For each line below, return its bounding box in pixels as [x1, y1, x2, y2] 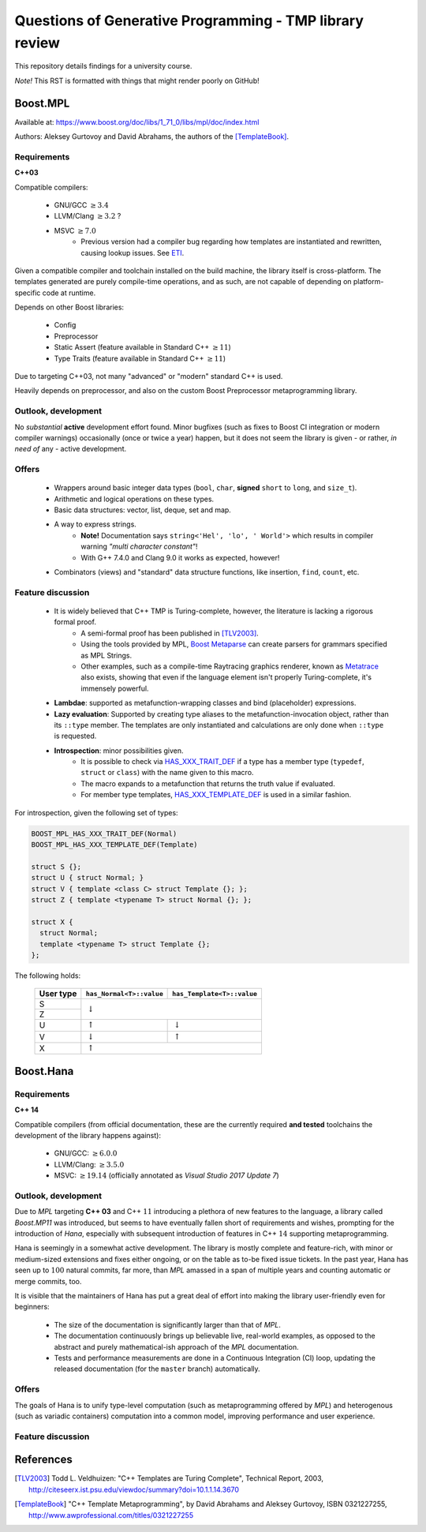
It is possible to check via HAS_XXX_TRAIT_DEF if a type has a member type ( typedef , [80, 757, 364, 766]
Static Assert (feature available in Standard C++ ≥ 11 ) [54, 343, 232, 352]
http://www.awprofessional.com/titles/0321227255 [28, 1510, 193, 1519]
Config [54, 320, 77, 330]
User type [39, 988, 77, 999]
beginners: [14, 1302, 50, 1312]
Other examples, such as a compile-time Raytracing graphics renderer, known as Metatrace [80, 661, 379, 671]
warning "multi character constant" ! [80, 541, 198, 552]
